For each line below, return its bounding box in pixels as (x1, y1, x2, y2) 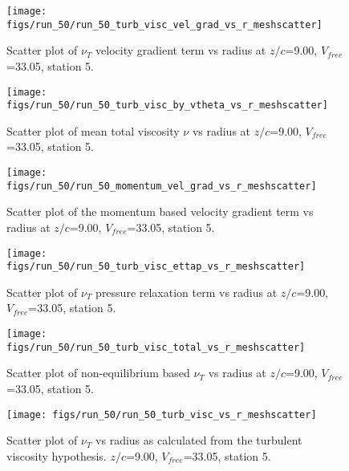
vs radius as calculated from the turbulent (95, 432, 302, 449)
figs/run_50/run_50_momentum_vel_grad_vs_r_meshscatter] (6, 180, 317, 192)
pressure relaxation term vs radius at (95, 283, 278, 300)
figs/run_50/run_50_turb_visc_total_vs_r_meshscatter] (6, 341, 306, 353)
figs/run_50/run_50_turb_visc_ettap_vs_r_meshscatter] (6, 261, 306, 273)
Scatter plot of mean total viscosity (6, 122, 180, 139)
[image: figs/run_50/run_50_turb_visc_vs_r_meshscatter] (6, 408, 317, 420)
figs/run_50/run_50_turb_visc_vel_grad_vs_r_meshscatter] (6, 18, 323, 30)
